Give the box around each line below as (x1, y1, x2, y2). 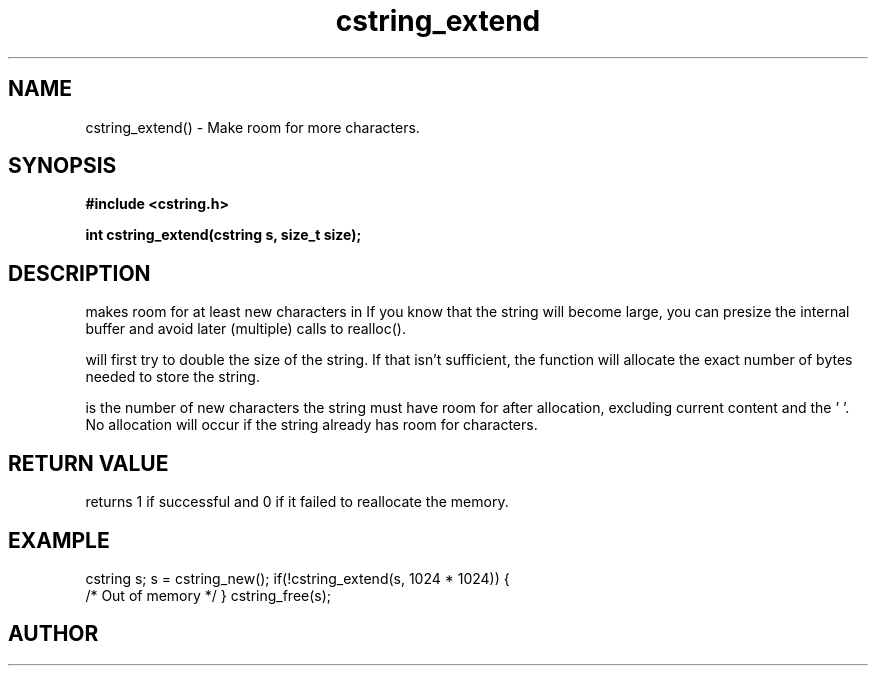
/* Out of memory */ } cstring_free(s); (85, 586, 332, 604)
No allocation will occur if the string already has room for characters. (85, 416, 538, 434)
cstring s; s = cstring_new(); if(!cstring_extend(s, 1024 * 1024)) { (85, 569, 510, 587)
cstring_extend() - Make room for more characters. (85, 118, 420, 136)
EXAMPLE (8, 527, 110, 553)
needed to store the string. (85, 368, 260, 386)
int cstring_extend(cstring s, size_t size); (85, 226, 362, 244)
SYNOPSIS (8, 153, 117, 179)
